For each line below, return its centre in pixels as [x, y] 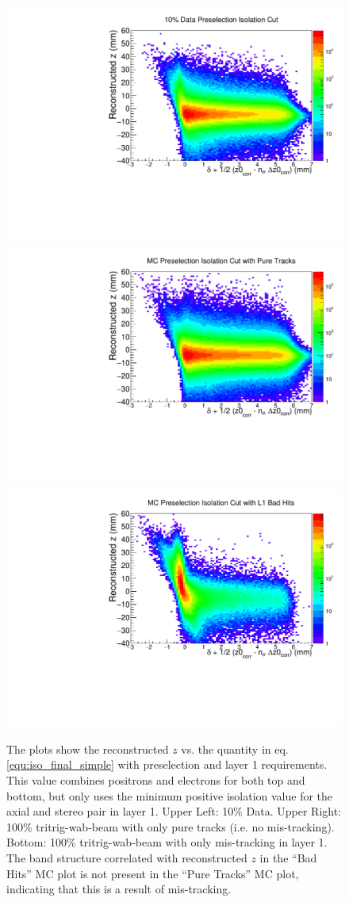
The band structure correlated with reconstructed [127, 857]
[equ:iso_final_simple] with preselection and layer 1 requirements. [167, 764]
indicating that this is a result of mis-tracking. [119, 889]
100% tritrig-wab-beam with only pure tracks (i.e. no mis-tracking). [171, 826]
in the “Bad [288, 857]
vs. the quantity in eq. [235, 748]
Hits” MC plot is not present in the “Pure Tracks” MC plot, [153, 873]
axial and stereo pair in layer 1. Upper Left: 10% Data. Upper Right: [174, 811]
